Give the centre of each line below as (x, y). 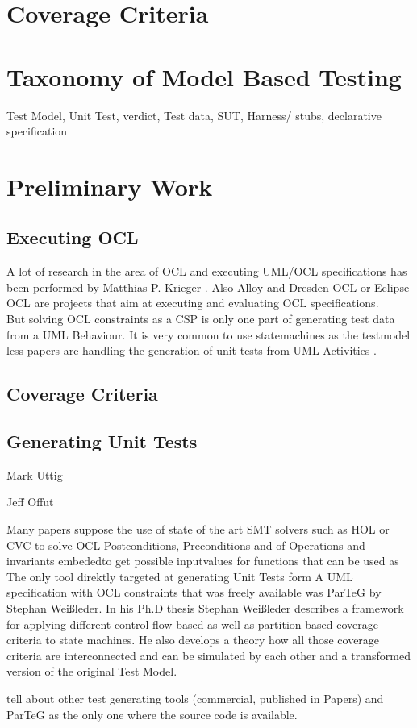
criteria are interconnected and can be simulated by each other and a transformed (208, 655)
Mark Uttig (35, 474)
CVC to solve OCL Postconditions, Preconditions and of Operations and (186, 545)
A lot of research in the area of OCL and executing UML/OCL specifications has (207, 271)
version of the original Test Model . (92, 671)
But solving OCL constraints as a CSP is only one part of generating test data (201, 319)
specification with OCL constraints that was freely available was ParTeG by (194, 592)
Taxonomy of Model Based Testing (204, 76)
